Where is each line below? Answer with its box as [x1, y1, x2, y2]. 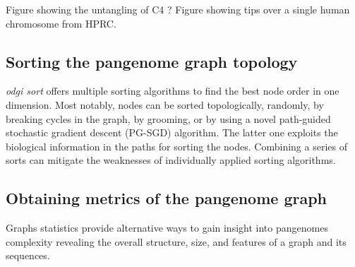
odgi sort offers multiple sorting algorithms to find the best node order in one [6, 83, 339, 98]
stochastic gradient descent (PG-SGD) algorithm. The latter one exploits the [6, 125, 338, 140]
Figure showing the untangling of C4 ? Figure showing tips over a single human [6, 2, 350, 16]
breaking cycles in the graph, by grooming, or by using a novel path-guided [6, 111, 331, 126]
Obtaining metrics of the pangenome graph [6, 187, 327, 209]
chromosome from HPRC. [6, 16, 116, 30]
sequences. [6, 248, 50, 263]
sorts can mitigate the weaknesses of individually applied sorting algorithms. [6, 153, 336, 167]
